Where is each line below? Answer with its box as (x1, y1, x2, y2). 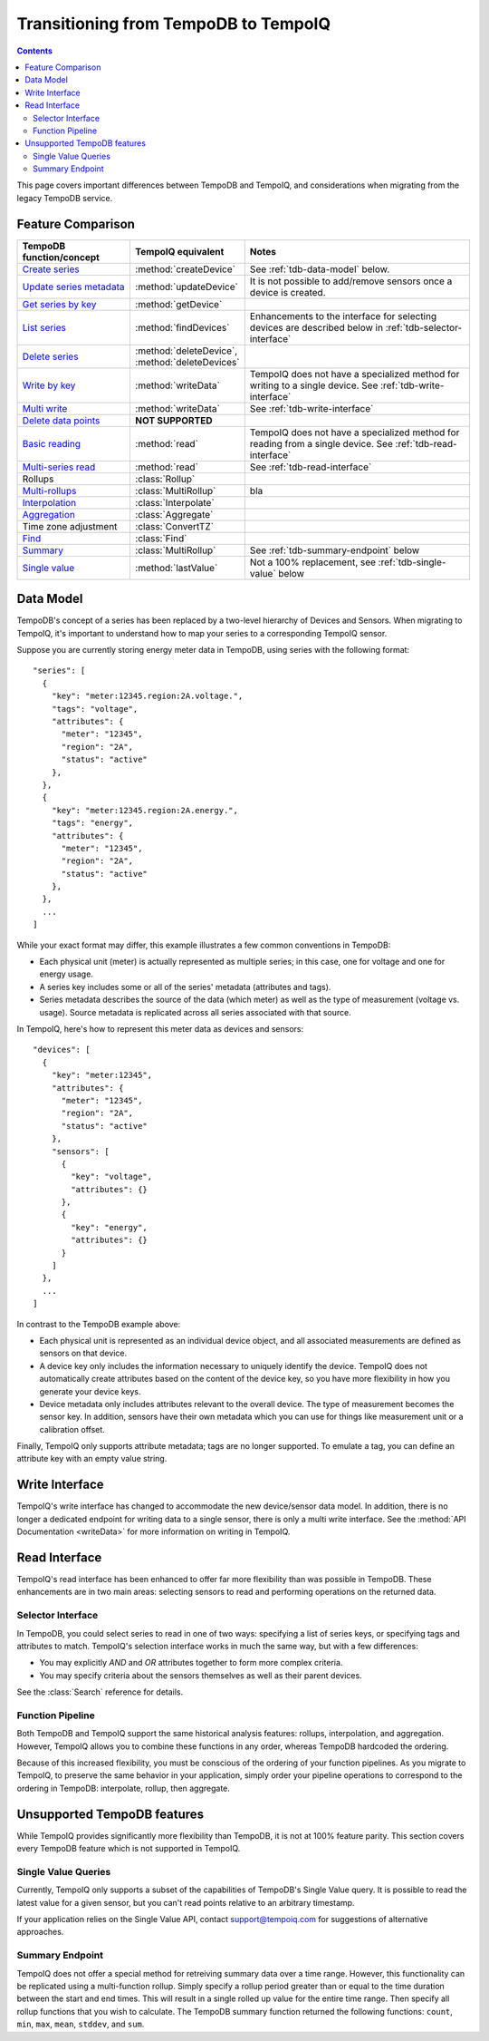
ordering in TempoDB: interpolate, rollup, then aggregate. (16, 1783, 231, 1793)
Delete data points (22, 413, 101, 426)
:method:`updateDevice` (135, 280, 239, 293)
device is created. (249, 286, 326, 298)
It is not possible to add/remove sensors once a (249, 275, 453, 287)
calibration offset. (39, 1424, 106, 1434)
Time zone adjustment (22, 520, 118, 532)
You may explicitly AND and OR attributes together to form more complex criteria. (39, 1657, 343, 1668)
